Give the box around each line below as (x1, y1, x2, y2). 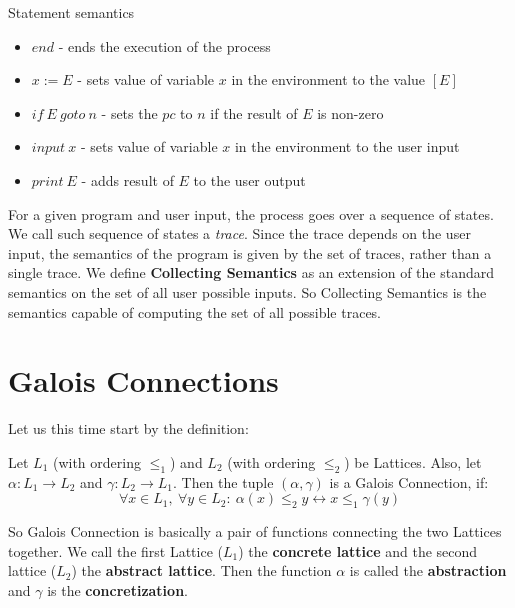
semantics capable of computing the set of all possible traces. (8, 301, 382, 322)
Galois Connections (8, 360, 279, 401)
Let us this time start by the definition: (8, 418, 249, 439)
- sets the (101, 102, 158, 123)
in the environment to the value (231, 69, 426, 90)
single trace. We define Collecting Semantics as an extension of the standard (8, 262, 495, 283)
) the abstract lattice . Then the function (71, 560, 332, 581)
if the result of (210, 102, 298, 123)
